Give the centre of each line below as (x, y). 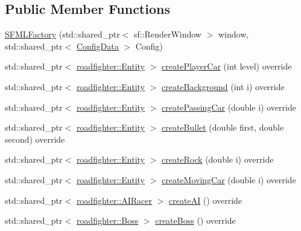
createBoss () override (195, 220)
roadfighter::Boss (107, 220)
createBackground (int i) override (223, 86)
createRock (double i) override (217, 159)
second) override (35, 139)
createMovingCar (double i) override (229, 179)
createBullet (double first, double (223, 127)
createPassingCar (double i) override (229, 107)
